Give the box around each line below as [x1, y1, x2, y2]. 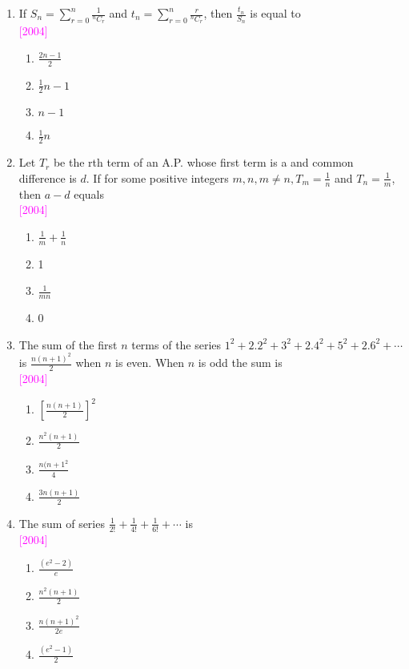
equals [74, 185, 104, 202]
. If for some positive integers [86, 169, 229, 186]
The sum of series [18, 514, 105, 531]
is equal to [250, 5, 301, 21]
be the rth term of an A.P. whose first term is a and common [53, 154, 354, 171]
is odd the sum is [198, 354, 283, 371]
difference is [18, 169, 77, 186]
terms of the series [131, 336, 222, 353]
